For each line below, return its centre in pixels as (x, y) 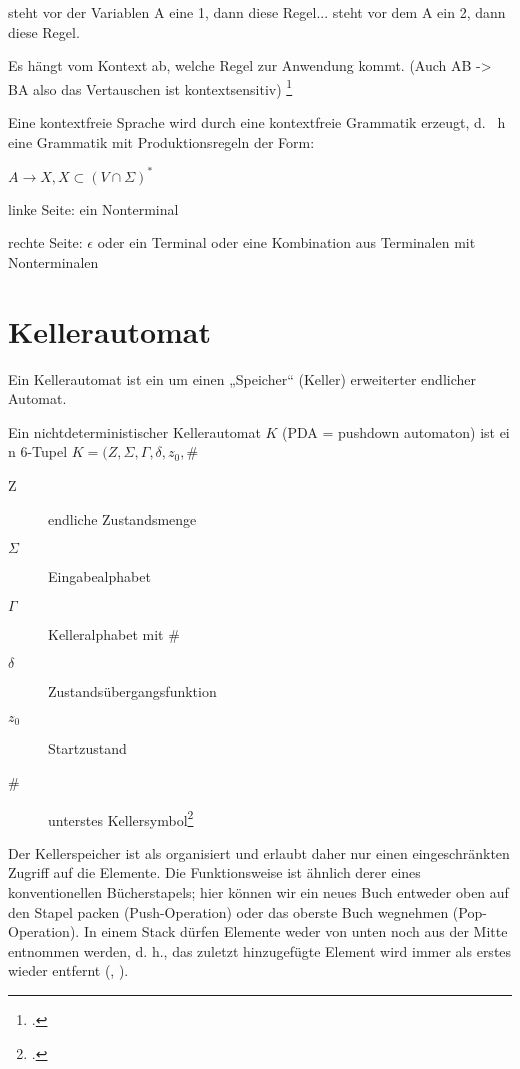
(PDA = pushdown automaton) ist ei (396, 431)
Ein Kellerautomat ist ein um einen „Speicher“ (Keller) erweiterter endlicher (242, 378)
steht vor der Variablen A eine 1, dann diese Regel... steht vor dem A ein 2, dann (257, 12)
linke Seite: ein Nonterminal (93, 208)
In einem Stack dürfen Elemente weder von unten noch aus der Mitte (295, 931)
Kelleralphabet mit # (114, 633)
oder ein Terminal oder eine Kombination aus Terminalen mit (286, 242)
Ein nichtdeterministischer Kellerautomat (134, 431)
